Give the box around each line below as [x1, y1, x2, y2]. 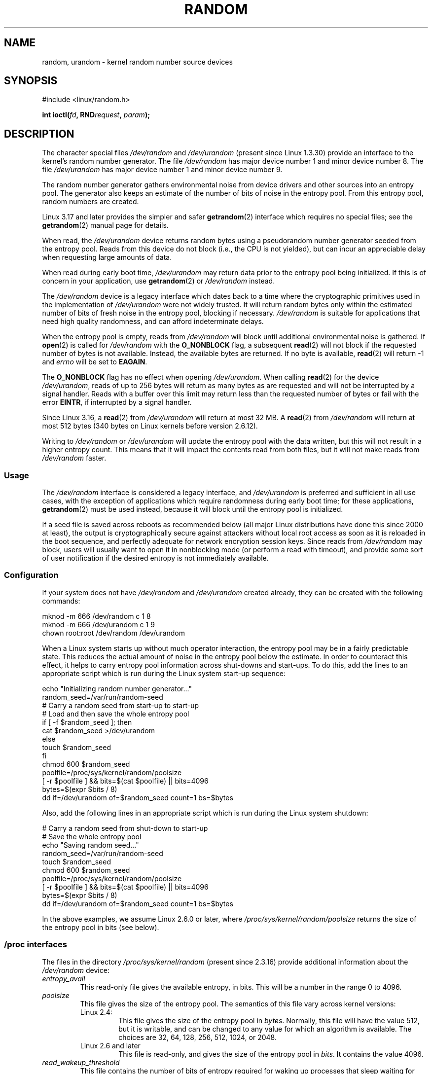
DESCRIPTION [4, 127, 74, 140]
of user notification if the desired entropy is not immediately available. [42, 554, 269, 563]
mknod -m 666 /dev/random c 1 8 [42, 611, 151, 620]
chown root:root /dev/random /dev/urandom [42, 628, 185, 637]
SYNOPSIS [4, 74, 58, 87]
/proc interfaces [4, 939, 67, 950]
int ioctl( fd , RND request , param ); [42, 110, 150, 119]
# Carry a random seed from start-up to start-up [42, 701, 199, 710]
